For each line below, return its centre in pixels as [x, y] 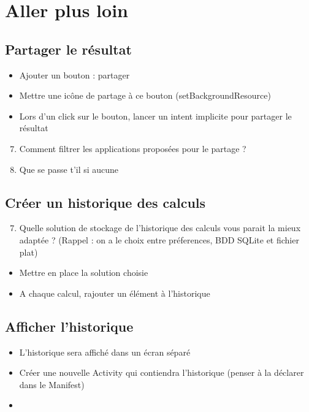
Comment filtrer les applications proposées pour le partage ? [133, 148]
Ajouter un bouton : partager [74, 74]
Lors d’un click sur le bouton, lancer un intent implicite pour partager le [155, 116]
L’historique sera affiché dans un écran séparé [105, 352]
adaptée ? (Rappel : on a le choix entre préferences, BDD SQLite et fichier [159, 239]
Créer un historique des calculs [105, 202]
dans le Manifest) [52, 384]
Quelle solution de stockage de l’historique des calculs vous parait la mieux [160, 228]
